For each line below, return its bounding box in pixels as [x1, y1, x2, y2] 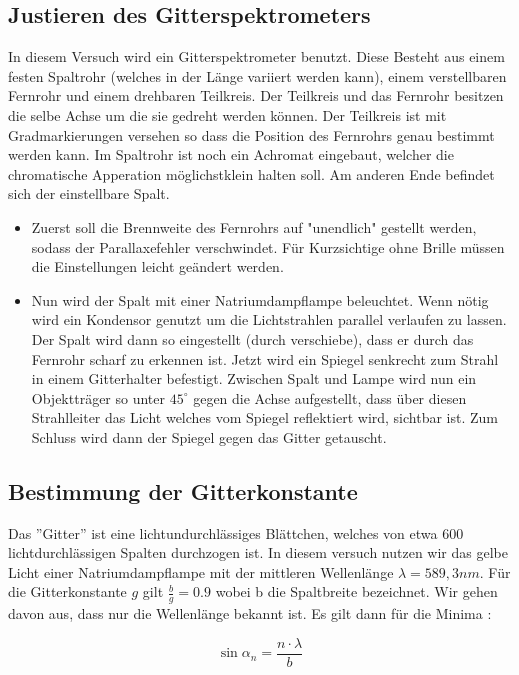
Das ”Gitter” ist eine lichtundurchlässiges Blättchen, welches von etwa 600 [8, 522, 464, 543]
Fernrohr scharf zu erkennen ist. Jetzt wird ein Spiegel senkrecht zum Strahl [31, 348, 499, 369]
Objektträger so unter [31, 387, 166, 408]
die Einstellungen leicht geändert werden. [31, 256, 284, 277]
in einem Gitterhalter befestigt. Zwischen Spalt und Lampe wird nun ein [31, 368, 477, 389]
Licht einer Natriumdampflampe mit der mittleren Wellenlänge [8, 561, 394, 582]
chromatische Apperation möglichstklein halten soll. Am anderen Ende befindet [8, 163, 495, 184]
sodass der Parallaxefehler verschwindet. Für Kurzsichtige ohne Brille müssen [31, 236, 505, 257]
